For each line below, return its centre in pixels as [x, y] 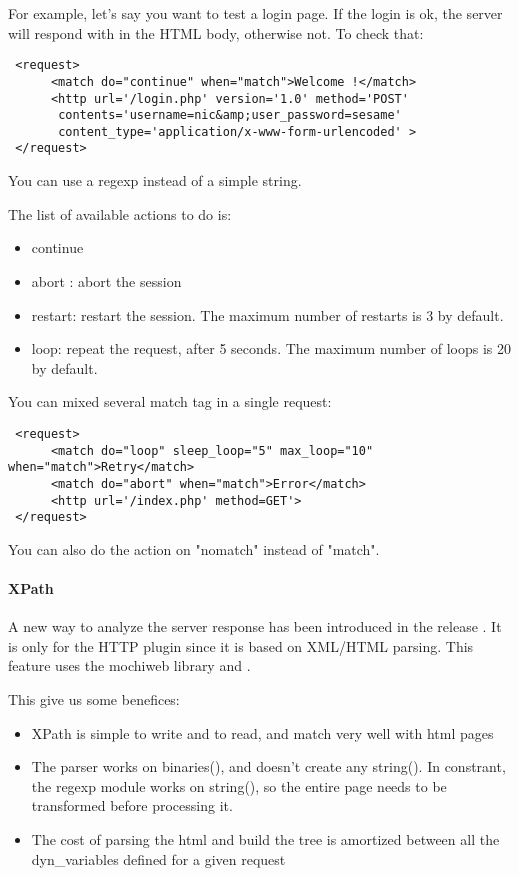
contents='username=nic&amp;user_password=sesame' [230, 115]
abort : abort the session [106, 280]
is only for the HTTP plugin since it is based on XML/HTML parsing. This [241, 645]
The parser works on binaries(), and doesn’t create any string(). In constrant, [268, 766]
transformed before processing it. [132, 805]
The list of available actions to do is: [120, 213]
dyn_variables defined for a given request [158, 858]
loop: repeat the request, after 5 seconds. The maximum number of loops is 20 [271, 348]
